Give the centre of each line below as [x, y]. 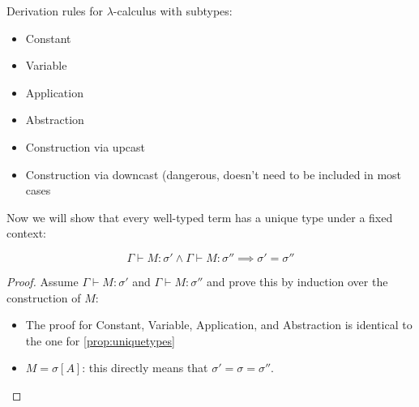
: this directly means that [145, 368]
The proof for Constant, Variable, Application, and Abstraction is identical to [219, 325]
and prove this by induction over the [297, 281]
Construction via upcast [86, 146]
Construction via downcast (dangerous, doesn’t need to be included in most [214, 174]
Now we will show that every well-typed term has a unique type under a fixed [200, 217]
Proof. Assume [43, 281]
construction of [44, 297]
